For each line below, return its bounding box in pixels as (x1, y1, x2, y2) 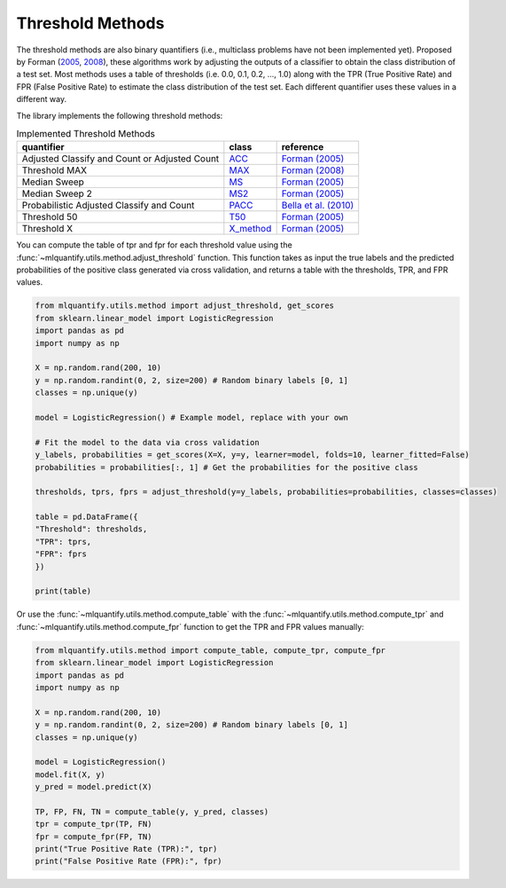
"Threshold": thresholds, (35, 524, 148, 534)
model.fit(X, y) (35, 769, 106, 780)
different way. (16, 94, 66, 105)
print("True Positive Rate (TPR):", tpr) (35, 844, 218, 854)
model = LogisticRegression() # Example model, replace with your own (35, 413, 349, 422)
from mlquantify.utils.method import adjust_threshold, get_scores (35, 301, 335, 310)
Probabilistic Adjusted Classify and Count (21, 200, 195, 212)
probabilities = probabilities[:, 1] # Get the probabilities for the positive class (35, 462, 418, 472)
